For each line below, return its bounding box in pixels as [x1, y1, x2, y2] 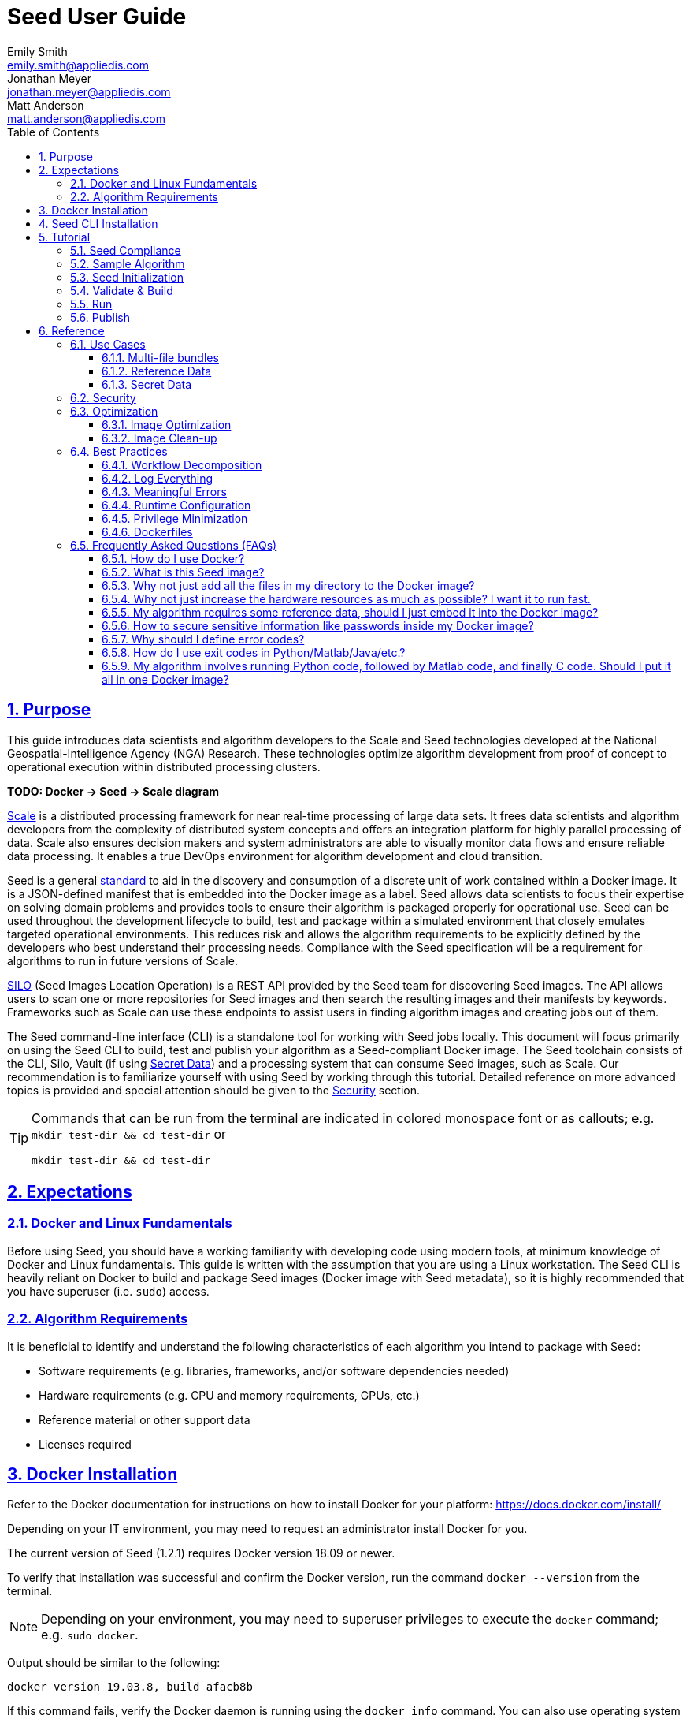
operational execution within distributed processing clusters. [7, 759, 321, 774]
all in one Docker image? [102, 672, 229, 686]
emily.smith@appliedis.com [7, 58, 149, 72]
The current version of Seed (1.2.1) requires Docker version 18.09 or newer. [7, 1546, 395, 1561]
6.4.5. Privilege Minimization [102, 511, 248, 525]
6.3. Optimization [70, 404, 158, 418]
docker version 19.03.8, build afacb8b [7, 1680, 253, 1694]
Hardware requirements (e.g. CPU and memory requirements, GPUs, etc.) [39, 1388, 420, 1402]
